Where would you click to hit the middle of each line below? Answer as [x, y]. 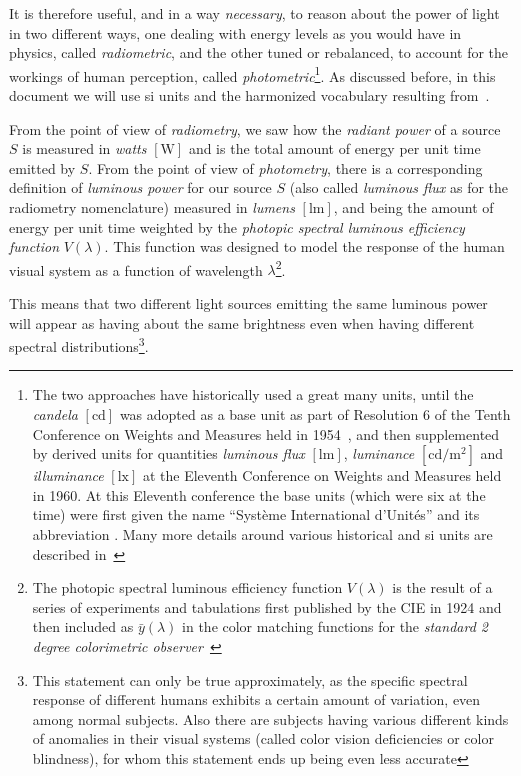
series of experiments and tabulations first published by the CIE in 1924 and [267, 606]
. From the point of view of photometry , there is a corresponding [285, 167]
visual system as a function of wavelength [136, 269]
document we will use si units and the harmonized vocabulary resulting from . [249, 95]
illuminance [68, 475]
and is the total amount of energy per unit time [334, 148]
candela [55, 414]
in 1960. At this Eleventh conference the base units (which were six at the [259, 494]
